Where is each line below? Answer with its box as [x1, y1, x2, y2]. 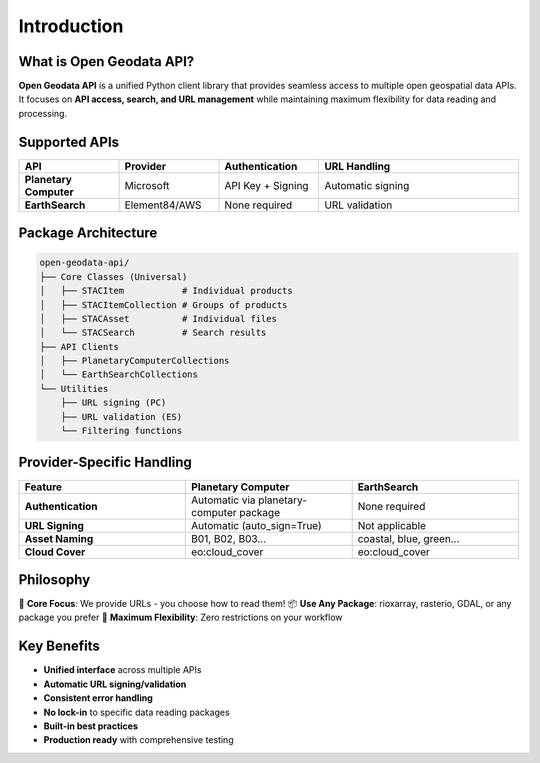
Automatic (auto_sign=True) [191, 518, 322, 532]
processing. [18, 107, 68, 119]
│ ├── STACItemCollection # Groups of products [39, 299, 288, 310]
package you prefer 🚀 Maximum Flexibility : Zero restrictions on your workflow [18, 611, 344, 624]
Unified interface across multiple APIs [43, 664, 202, 676]
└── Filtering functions [60, 425, 183, 437]
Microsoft [124, 178, 170, 192]
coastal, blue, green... [357, 531, 460, 545]
